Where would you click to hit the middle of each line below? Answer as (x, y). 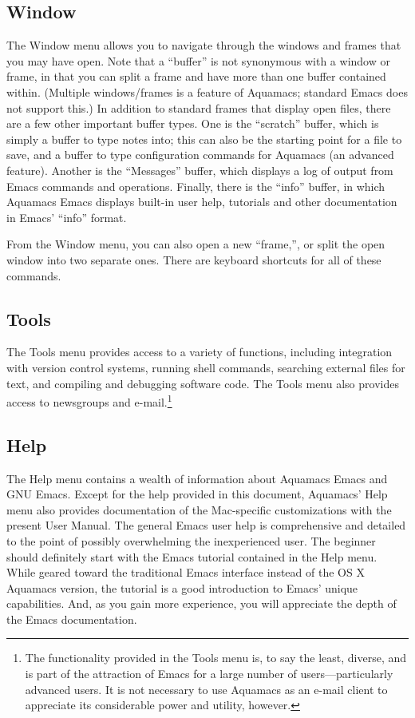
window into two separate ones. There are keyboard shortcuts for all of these (194, 259)
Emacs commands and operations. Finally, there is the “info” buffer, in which (196, 186)
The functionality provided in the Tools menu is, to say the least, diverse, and (216, 658)
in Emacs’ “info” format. (67, 217)
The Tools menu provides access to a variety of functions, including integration (200, 352)
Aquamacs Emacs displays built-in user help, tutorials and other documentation (202, 202)
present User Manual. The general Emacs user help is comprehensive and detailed (206, 525)
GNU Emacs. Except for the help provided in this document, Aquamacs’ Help (197, 494)
